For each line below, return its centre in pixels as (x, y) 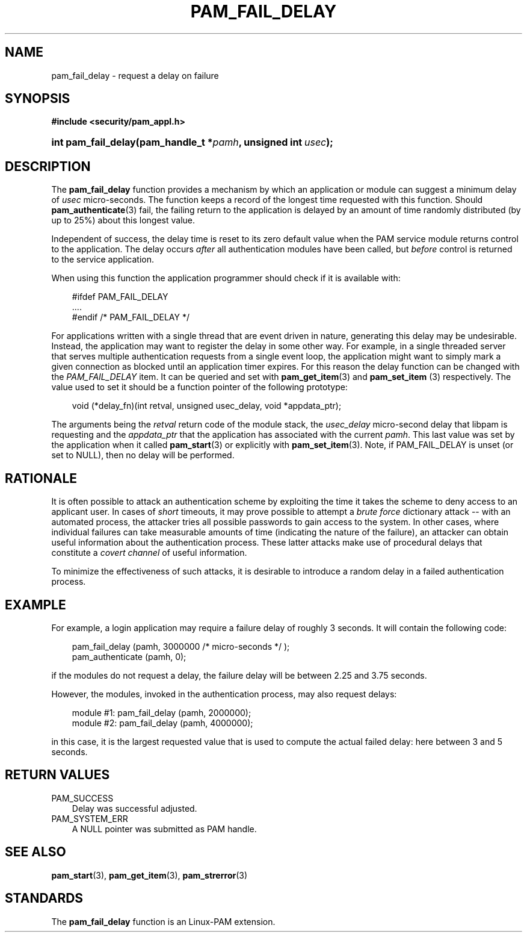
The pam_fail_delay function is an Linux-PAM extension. (163, 921)
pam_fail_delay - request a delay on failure (135, 75)
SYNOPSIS (38, 99)
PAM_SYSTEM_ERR (90, 818)
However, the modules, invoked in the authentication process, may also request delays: (224, 694)
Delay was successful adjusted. (134, 808)
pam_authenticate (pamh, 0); (129, 656)
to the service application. (103, 260)
